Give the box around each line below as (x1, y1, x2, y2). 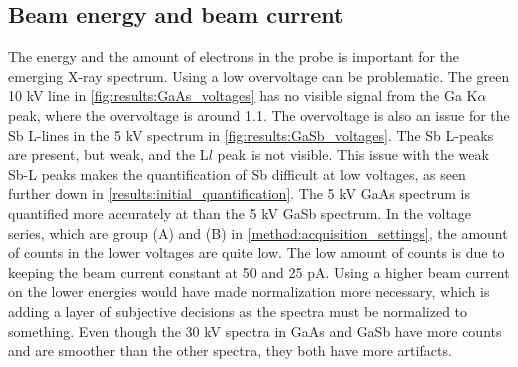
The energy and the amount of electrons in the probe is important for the (8, 46, 460, 67)
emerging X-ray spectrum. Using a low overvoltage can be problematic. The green (8, 65, 510, 86)
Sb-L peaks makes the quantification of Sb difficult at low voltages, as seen (8, 163, 466, 184)
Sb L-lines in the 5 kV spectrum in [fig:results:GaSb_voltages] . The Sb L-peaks (8, 124, 494, 145)
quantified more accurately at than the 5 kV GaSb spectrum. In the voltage (8, 202, 472, 223)
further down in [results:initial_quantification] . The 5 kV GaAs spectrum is (8, 183, 470, 204)
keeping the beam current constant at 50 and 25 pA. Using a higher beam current (8, 261, 510, 282)
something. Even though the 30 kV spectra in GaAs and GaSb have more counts (8, 320, 502, 341)
